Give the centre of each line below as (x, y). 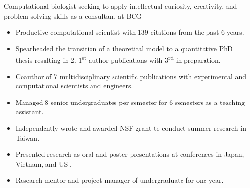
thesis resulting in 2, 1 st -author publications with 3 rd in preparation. (118, 59)
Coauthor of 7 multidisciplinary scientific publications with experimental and (131, 76)
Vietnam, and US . (44, 163)
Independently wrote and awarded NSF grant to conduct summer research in (131, 128)
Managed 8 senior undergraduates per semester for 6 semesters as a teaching (130, 102)
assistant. (29, 112)
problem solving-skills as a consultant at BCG (73, 15)
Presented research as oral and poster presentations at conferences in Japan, (130, 154)
